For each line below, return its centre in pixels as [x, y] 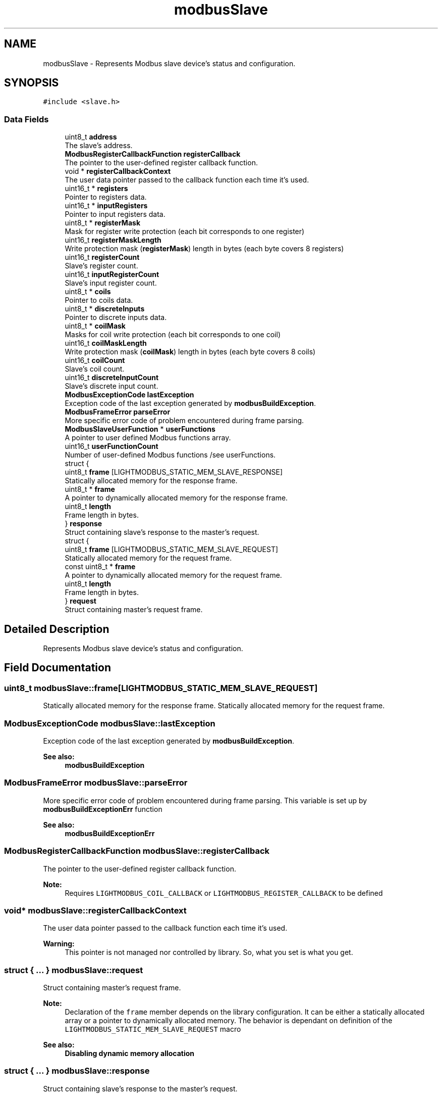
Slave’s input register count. [111, 283]
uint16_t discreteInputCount [112, 378]
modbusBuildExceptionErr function [103, 809]
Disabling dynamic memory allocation [130, 1053]
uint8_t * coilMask [95, 326]
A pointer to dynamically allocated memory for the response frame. [176, 498]
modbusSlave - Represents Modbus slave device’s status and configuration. [169, 63]
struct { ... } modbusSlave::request [74, 970]
